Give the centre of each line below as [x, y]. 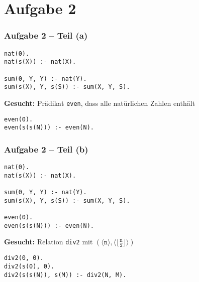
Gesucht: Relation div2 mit [48, 242]
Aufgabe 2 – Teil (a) [46, 35]
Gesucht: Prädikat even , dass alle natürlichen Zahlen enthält [100, 103]
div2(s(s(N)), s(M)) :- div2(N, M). [65, 275]
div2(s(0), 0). [29, 266]
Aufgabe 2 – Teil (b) [46, 149]
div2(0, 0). [24, 258]
